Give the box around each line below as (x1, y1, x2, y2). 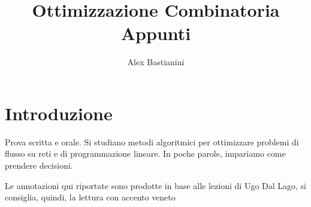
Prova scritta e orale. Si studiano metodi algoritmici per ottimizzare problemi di (5, 135, 299, 148)
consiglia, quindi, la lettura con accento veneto (5, 191, 176, 203)
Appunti (120, 21, 191, 45)
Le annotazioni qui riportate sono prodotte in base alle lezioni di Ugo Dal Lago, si (5, 179, 307, 191)
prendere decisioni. (5, 159, 73, 172)
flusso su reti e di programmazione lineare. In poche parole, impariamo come (5, 147, 286, 160)
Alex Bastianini (127, 56, 185, 68)
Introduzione (5, 101, 113, 125)
